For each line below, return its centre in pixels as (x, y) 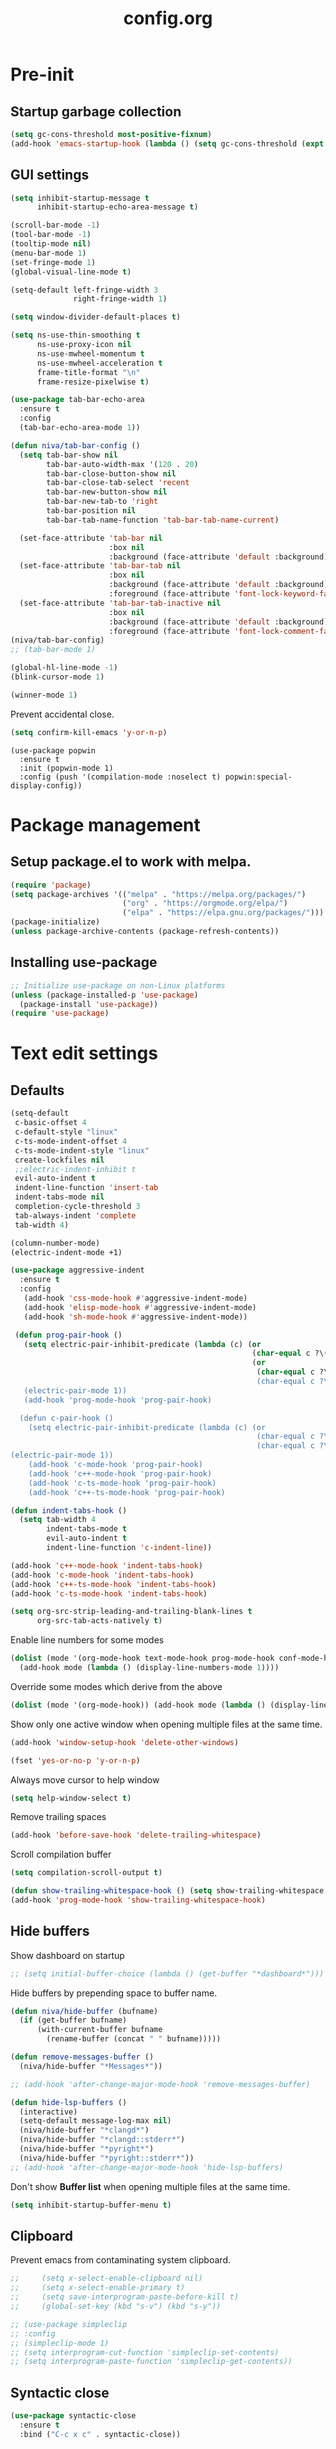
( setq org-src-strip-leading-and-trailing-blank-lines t (131, 1612)
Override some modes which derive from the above (116, 1686)
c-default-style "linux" (66, 1132)
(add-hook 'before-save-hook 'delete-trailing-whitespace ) (136, 1835)
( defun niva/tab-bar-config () (75, 445)
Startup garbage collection (96, 111)
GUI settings (50, 175)
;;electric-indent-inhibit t (75, 1169)
